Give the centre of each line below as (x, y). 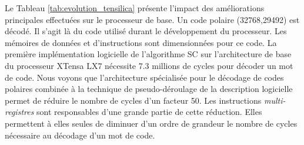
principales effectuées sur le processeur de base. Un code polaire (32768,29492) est (152, 19)
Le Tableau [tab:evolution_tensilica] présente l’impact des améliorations (135, 8)
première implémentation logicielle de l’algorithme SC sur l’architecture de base (148, 54)
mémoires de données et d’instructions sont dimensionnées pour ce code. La (141, 42)
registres (19, 112)
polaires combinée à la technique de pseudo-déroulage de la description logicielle (149, 89)
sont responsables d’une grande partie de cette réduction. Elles (149, 112)
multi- (275, 100)
